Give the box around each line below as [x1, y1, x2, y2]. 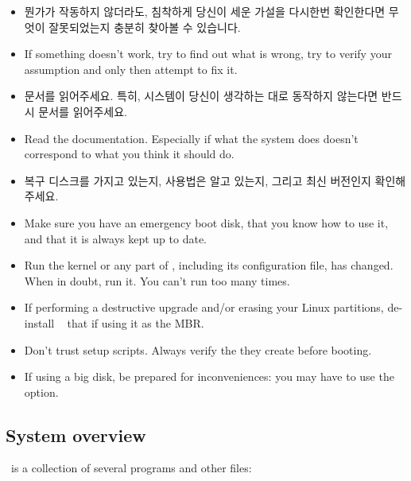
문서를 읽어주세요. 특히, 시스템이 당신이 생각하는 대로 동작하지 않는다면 [24, 87, 378, 104]
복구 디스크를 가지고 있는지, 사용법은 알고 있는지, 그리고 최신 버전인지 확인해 [24, 172, 406, 188]
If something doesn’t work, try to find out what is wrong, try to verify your [24, 45, 392, 62]
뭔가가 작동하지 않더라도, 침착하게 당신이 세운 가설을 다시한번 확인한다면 [24, 3, 386, 19]
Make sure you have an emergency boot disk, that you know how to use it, [24, 214, 389, 231]
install [24, 314, 55, 331]
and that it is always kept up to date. [24, 230, 207, 246]
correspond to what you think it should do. [24, 145, 235, 162]
